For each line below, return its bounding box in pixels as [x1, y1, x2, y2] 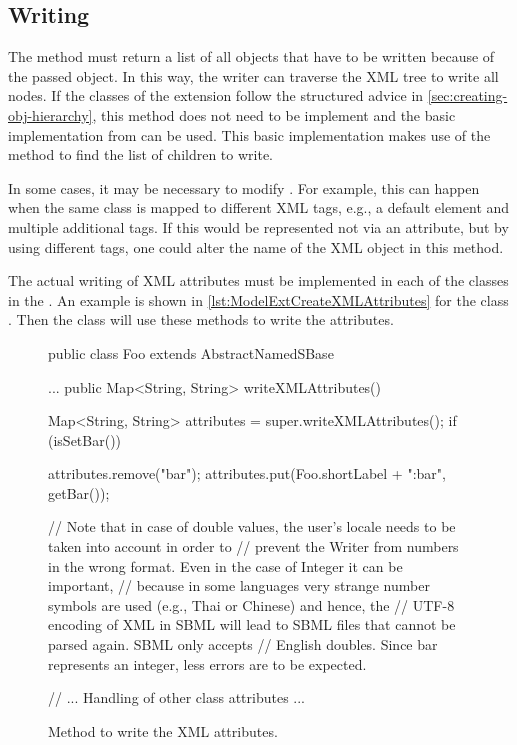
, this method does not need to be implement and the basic [92, 104, 456, 125]
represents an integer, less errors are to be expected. [48, 653, 367, 674]
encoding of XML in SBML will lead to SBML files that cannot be [48, 614, 456, 635]
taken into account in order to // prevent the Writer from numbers [48, 536, 459, 557]
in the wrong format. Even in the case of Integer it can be [48, 555, 403, 576]
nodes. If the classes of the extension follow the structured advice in [8, 85, 424, 106]
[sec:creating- [427, 85, 508, 106]
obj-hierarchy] [8, 104, 93, 125]
